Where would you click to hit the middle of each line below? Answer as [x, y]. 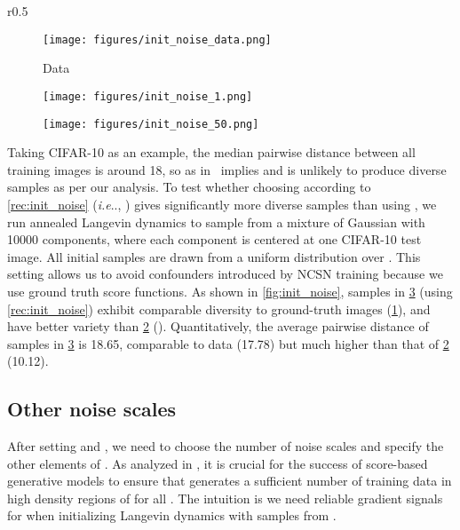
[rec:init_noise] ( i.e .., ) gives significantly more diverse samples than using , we [222, 204]
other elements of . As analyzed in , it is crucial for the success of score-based [218, 463]
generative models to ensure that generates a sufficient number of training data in [230, 481]
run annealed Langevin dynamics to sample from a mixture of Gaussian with [216, 221]
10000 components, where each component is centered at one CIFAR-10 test [214, 239]
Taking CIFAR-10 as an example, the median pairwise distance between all [211, 152]
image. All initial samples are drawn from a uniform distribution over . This [214, 256]
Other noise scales [92, 409]
